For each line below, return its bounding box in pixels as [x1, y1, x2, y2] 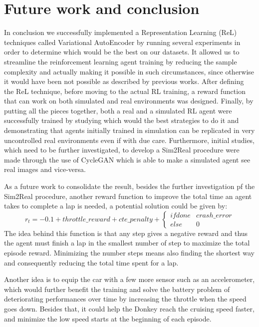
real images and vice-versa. [4, 164, 86, 174]
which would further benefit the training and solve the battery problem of [4, 283, 230, 294]
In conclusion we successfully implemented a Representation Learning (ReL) [4, 27, 237, 37]
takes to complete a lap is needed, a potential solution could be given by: [4, 200, 228, 211]
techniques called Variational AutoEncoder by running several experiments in [4, 36, 241, 47]
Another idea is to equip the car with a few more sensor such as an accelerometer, [4, 274, 255, 284]
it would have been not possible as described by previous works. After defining [4, 76, 244, 86]
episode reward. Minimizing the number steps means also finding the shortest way [4, 247, 255, 257]
